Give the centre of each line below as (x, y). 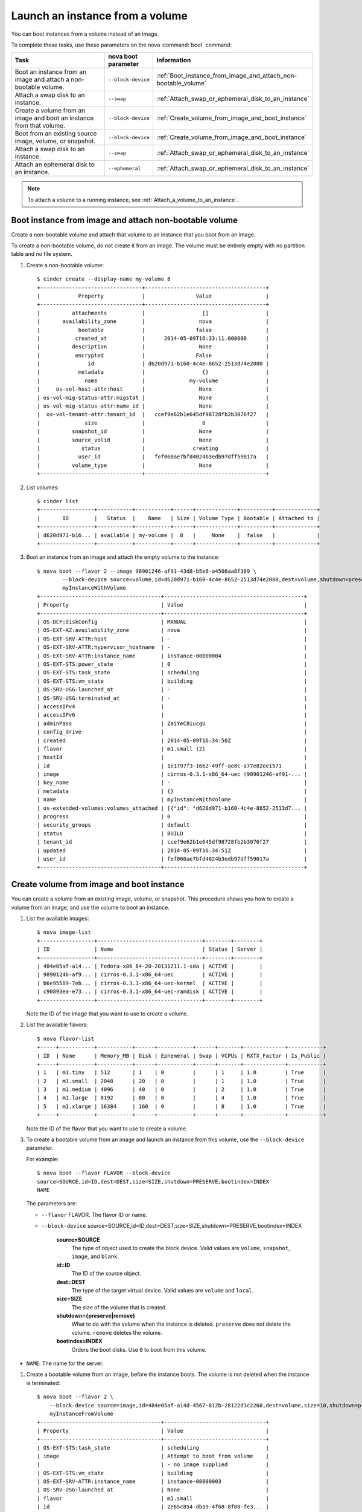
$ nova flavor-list (66, 1038)
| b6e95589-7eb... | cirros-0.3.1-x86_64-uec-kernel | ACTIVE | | (150, 983)
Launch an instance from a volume (100, 16)
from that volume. (40, 126)
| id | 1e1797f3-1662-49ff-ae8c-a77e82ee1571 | (172, 766)
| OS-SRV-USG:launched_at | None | (153, 1490)
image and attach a (42, 80)
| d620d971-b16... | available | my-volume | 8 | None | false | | (179, 535)
